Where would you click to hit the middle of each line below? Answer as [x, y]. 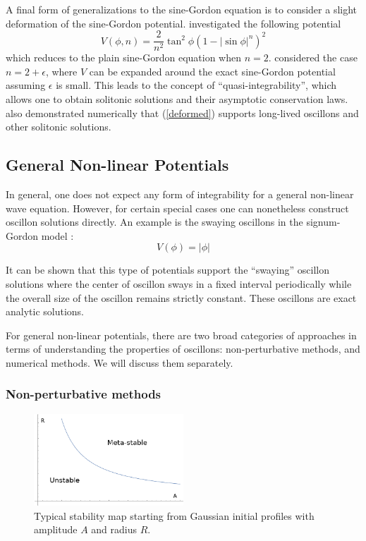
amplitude [56, 529]
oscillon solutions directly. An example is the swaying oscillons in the [154, 222]
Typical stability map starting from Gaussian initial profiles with [174, 515]
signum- [323, 222]
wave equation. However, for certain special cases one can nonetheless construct [177, 208]
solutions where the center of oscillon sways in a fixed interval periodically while [179, 283]
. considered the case [313, 57]
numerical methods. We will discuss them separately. [120, 362]
